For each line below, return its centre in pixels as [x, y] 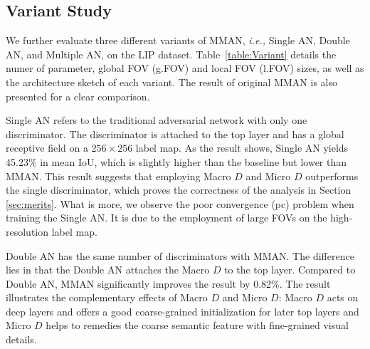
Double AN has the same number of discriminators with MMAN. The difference [180, 255]
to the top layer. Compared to [290, 270]
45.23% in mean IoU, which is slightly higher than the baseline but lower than [176, 161]
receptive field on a [47, 148]
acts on [343, 297]
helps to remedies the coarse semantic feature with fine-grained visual [197, 325]
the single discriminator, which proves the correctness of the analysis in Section [179, 190]
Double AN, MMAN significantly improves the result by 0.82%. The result [168, 283]
